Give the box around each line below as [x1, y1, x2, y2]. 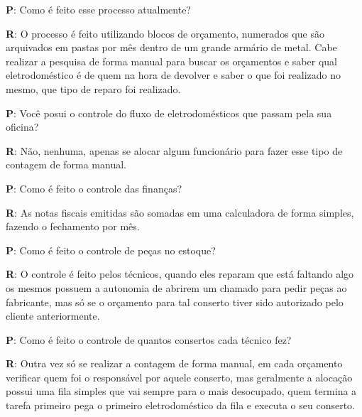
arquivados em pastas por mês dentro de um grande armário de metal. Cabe [6, 40, 337, 55]
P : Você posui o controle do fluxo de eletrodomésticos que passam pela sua [6, 105, 332, 120]
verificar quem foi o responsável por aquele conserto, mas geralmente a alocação [6, 369, 353, 384]
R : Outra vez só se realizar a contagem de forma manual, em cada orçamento [6, 356, 343, 371]
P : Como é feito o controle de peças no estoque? [6, 242, 216, 257]
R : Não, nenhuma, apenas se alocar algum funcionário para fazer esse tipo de [6, 143, 343, 158]
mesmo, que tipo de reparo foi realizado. [6, 81, 181, 96]
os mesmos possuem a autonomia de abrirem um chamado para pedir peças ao [6, 280, 347, 295]
